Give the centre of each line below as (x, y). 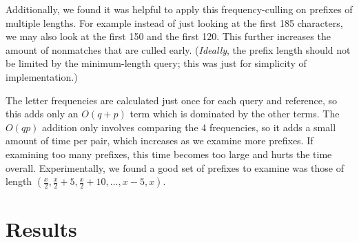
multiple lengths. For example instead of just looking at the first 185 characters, (174, 22)
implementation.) (42, 76)
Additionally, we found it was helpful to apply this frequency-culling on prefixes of (179, 9)
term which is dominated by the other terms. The (235, 114)
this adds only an (42, 114)
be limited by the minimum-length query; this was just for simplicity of (156, 63)
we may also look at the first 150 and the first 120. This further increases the (168, 36)
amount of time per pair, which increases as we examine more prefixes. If (160, 140)
